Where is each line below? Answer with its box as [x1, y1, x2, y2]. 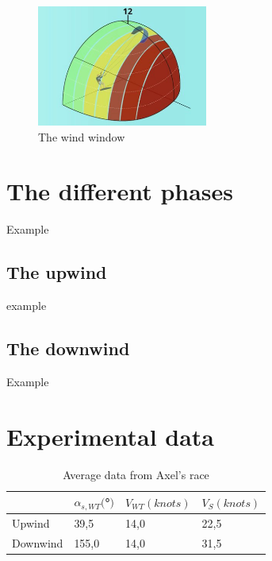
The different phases [6, 175, 234, 207]
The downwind [6, 336, 130, 360]
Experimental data [6, 420, 215, 452]
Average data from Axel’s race [63, 466, 209, 482]
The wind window [38, 128, 125, 145]
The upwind [6, 260, 107, 284]
